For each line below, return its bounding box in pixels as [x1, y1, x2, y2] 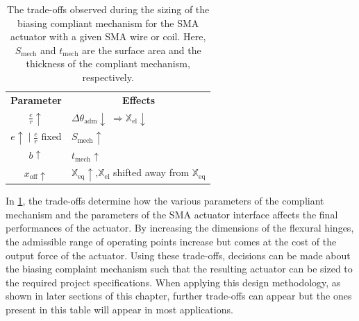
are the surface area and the [82, 42, 201, 57]
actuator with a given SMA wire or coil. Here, [10, 29, 206, 44]
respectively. [82, 69, 134, 84]
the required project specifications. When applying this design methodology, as [6, 275, 341, 289]
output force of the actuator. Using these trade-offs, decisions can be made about [6, 248, 351, 262]
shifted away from [113, 165, 190, 180]
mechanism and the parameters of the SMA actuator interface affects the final [6, 207, 338, 221]
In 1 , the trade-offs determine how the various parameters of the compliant [6, 193, 324, 208]
